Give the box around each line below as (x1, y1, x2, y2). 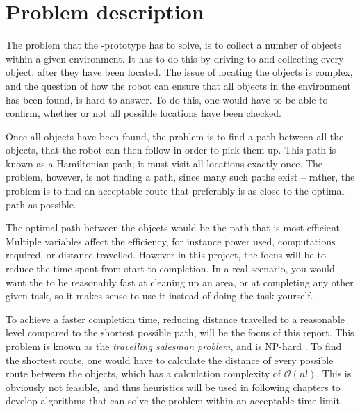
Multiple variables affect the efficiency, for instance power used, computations (6, 233, 336, 248)
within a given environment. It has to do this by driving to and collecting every (6, 51, 344, 65)
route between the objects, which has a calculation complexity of (6, 366, 281, 381)
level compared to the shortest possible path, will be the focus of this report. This (6, 325, 354, 340)
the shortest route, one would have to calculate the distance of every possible (6, 352, 334, 367)
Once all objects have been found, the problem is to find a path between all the (6, 129, 344, 143)
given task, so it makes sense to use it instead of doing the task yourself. (6, 288, 313, 303)
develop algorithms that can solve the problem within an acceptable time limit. (6, 393, 343, 408)
